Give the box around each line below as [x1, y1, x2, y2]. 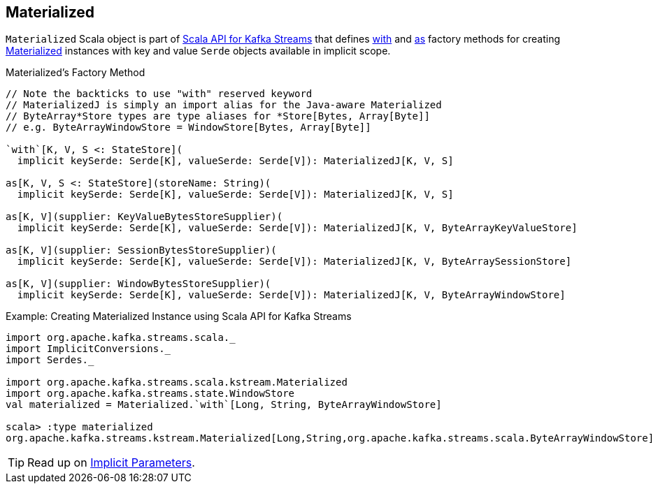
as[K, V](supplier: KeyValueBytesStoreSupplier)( [6, 211, 283, 223]
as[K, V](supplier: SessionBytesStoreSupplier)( [6, 245, 277, 256]
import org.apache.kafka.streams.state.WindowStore [6, 388, 295, 400]
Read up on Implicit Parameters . [27, 455, 195, 470]
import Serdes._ [6, 354, 94, 366]
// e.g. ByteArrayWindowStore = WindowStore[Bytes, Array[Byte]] [6, 122, 371, 133]
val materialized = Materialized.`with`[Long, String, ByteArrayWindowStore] [6, 399, 442, 411]
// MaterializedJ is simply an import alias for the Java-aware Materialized [6, 99, 442, 111]
